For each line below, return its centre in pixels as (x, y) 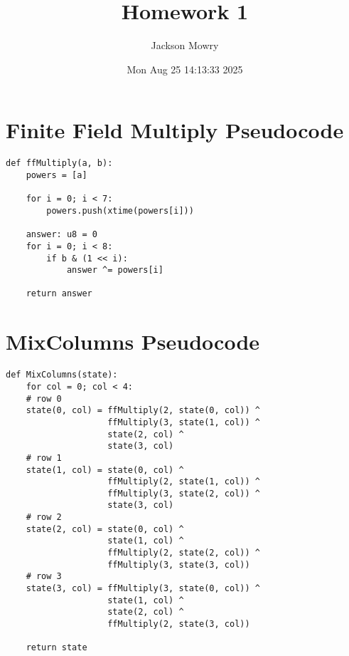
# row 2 (44, 517)
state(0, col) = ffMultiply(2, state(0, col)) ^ (143, 411)
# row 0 (44, 399)
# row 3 (44, 577)
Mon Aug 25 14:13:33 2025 (185, 69)
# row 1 (44, 458)
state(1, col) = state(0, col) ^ (105, 470)
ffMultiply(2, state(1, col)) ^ (184, 482)
